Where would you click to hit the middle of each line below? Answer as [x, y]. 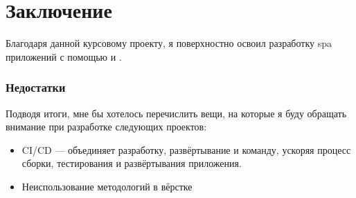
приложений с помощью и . [64, 56]
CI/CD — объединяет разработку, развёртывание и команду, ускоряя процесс [186, 149]
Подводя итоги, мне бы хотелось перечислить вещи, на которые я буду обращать [176, 113]
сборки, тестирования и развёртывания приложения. [132, 163]
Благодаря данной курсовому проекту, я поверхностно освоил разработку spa [169, 43]
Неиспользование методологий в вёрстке [107, 186]
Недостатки [36, 87]
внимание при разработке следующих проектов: [106, 127]
